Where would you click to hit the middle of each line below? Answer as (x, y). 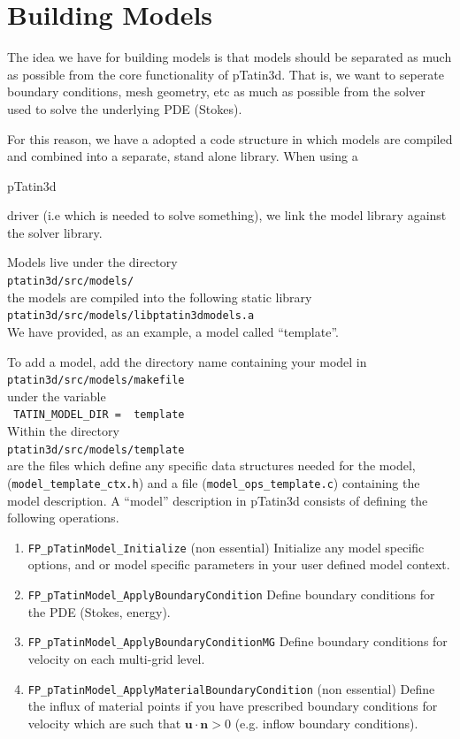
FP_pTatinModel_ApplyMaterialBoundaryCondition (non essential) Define (231, 688)
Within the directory (63, 431)
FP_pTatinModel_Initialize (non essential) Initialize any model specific (226, 547)
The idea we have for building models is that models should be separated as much (230, 57)
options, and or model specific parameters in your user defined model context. (239, 564)
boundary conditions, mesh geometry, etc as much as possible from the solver (216, 91)
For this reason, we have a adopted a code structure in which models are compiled (230, 138)
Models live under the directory (92, 262)
